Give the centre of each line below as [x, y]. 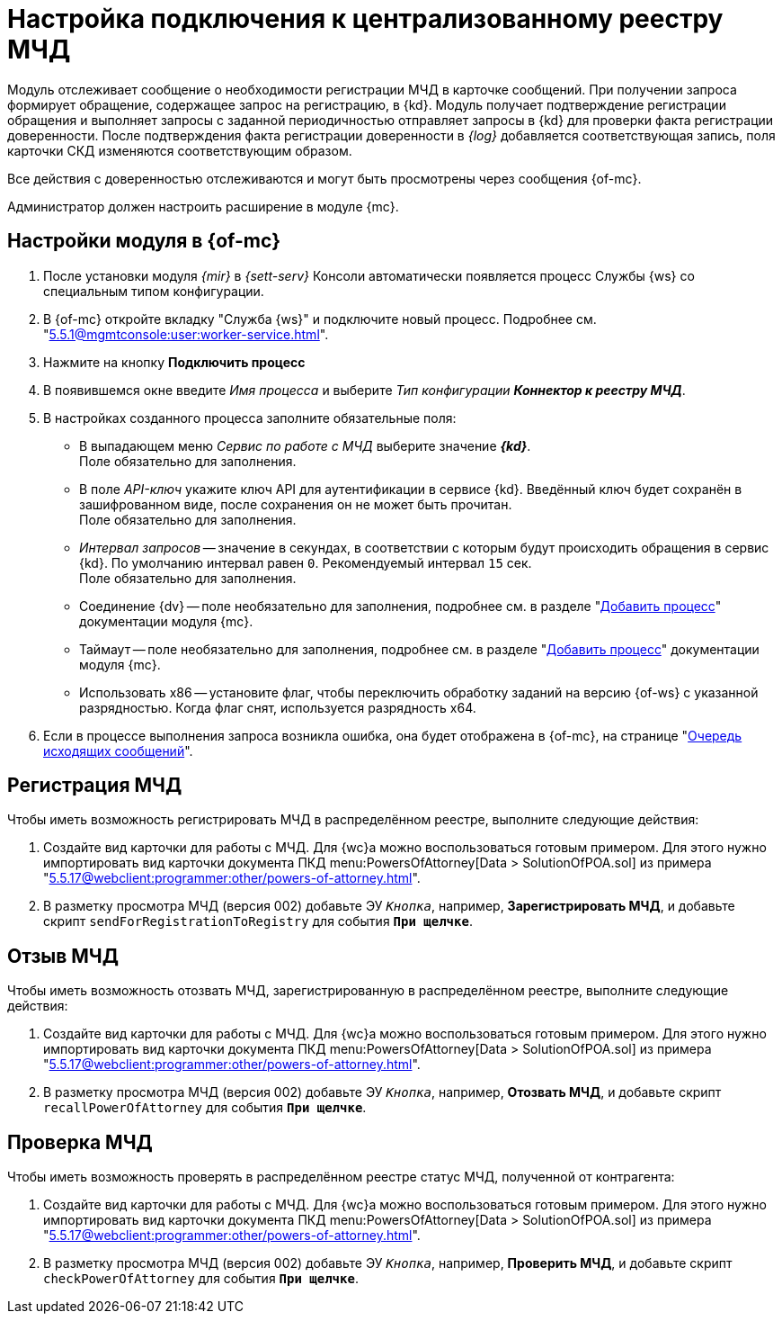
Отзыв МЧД [63, 956]
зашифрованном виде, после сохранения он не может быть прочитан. [296, 504]
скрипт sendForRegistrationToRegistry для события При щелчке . [258, 921]
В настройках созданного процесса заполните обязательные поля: [250, 418]
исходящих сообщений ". [118, 750]
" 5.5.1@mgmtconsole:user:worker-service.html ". [186, 334]
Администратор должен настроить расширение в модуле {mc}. [203, 206]
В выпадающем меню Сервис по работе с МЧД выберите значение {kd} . [305, 445]
